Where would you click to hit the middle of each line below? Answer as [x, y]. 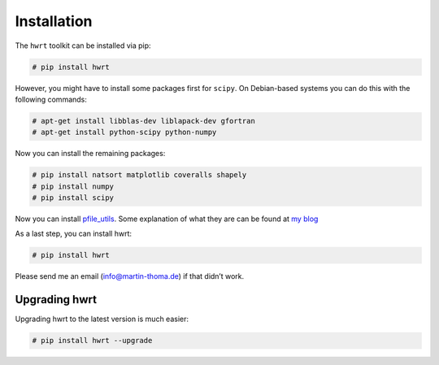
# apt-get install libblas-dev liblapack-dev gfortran [143, 121]
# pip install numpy [73, 186]
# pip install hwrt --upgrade [92, 341]
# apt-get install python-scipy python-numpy [124, 133]
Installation [54, 21]
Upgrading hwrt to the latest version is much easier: [102, 319]
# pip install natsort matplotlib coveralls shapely [139, 175]
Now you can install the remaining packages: [90, 154]
